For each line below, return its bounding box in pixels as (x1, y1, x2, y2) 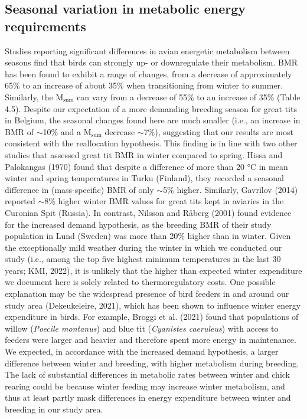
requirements (5, 17, 86, 35)
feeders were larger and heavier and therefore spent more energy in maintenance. (5, 333, 296, 346)
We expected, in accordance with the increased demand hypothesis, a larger (5, 345, 279, 358)
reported (5, 195, 35, 207)
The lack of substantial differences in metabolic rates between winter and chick (5, 368, 290, 381)
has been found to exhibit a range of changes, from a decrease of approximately (5, 67, 292, 80)
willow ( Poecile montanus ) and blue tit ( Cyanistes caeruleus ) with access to (5, 322, 279, 334)
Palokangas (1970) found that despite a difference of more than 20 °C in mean (5, 160, 288, 172)
